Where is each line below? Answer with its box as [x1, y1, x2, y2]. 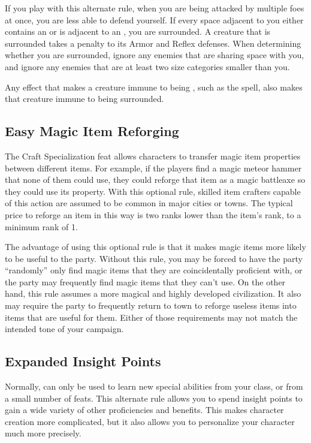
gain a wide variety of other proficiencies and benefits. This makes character [5, 403, 284, 416]
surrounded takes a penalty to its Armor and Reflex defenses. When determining [5, 37, 301, 49]
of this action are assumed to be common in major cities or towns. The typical [5, 197, 293, 209]
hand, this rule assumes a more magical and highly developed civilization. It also [5, 287, 301, 300]
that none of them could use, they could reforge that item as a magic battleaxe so [5, 173, 306, 186]
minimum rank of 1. [5, 220, 78, 233]
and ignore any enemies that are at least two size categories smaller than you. [5, 60, 290, 73]
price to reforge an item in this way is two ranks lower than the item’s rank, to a [5, 208, 301, 221]
